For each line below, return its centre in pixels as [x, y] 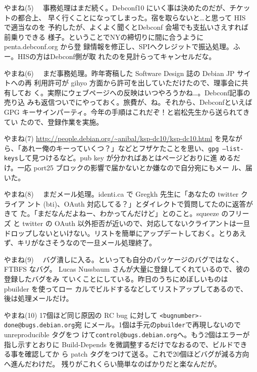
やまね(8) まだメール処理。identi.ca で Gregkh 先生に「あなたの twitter [121, 194]
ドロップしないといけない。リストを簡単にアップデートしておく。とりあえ [125, 233]
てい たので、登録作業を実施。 [54, 121]
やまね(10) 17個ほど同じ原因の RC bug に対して [81, 315]
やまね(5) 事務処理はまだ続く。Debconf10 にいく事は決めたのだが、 [117, 7]
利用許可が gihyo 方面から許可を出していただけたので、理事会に [138, 83]
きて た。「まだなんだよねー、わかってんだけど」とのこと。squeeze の [116, 213]
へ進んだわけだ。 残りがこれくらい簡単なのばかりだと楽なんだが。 [113, 363]
